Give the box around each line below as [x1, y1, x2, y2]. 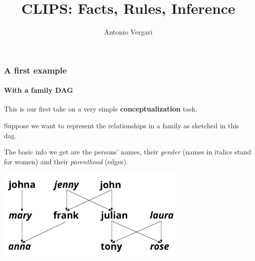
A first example [4, 64, 67, 76]
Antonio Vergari [104, 27, 153, 37]
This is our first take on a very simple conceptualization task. [4, 104, 197, 114]
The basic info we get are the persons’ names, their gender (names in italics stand [4, 147, 251, 157]
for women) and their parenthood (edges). [4, 156, 128, 166]
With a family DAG [4, 85, 73, 95]
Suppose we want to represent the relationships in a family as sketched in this [4, 120, 239, 131]
